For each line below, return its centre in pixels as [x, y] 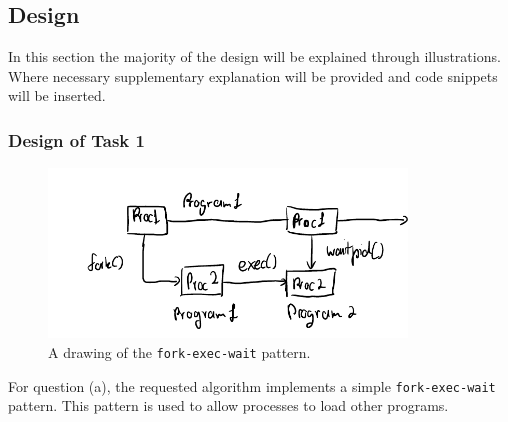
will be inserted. [57, 95]
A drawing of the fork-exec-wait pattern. [179, 351]
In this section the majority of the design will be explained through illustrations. [254, 56]
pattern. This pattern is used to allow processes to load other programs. [228, 405]
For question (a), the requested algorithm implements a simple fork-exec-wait [252, 385]
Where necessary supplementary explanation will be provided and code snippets [253, 75]
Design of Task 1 [76, 139]
